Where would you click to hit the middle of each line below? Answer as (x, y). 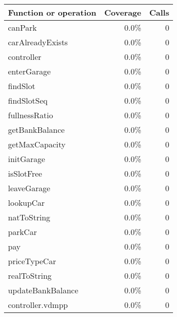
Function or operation (52, 12)
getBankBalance (36, 130)
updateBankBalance (43, 290)
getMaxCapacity (37, 144)
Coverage (123, 12)
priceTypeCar (32, 261)
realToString (30, 275)
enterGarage (30, 71)
